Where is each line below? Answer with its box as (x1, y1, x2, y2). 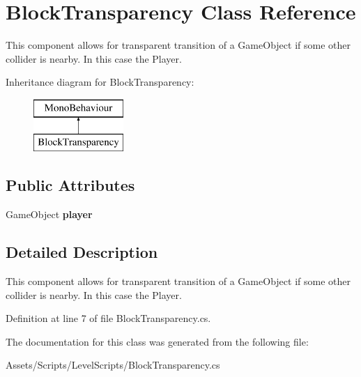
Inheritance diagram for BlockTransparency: (6, 75, 194, 89)
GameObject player (6, 207, 93, 222)
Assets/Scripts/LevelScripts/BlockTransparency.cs (6, 357, 220, 372)
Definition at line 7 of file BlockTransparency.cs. (6, 311, 211, 325)
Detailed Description (6, 241, 158, 263)
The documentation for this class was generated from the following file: (6, 334, 309, 348)
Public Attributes (6, 174, 135, 196)
